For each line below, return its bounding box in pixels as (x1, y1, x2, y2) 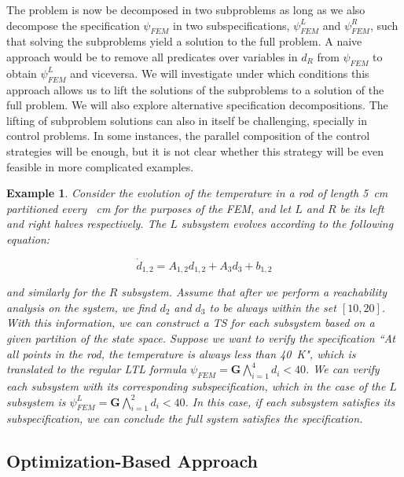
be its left (340, 200, 384, 216)
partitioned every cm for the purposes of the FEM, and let (6, 200, 292, 216)
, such (369, 17, 398, 33)
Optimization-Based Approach (6, 449, 258, 473)
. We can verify (306, 361, 380, 377)
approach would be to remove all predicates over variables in (6, 48, 298, 64)
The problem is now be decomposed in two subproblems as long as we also (6, 2, 365, 17)
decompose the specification (6, 17, 140, 33)
